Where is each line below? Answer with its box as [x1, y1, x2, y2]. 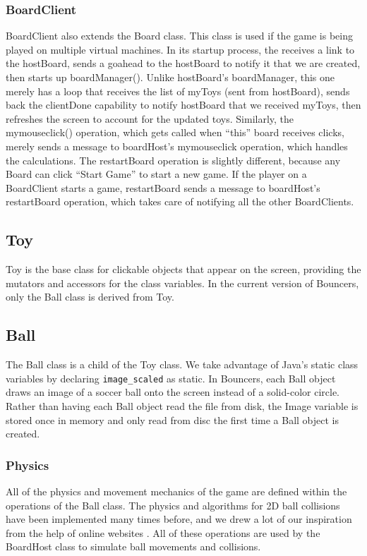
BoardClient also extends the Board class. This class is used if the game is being [6, 28, 353, 43]
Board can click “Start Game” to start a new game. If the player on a [6, 167, 307, 181]
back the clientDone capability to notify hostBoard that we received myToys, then [6, 97, 361, 112]
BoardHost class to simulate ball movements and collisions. [6, 539, 261, 554]
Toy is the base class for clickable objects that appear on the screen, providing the [6, 262, 361, 277]
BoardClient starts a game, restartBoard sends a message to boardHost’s [6, 180, 320, 195]
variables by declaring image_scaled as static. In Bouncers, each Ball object [6, 370, 336, 385]
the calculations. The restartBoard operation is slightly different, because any [6, 152, 341, 167]
